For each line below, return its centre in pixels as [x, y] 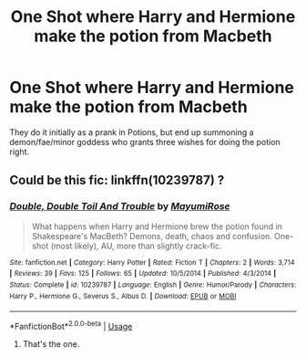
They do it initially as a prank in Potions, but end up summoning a [132, 132]
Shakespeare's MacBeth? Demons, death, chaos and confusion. [152, 236]
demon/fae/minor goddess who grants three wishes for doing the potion [145, 142]
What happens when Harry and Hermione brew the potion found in [157, 226]
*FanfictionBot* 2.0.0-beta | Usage [71, 325]
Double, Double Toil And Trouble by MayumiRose [120, 206]
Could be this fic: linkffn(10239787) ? [117, 180]
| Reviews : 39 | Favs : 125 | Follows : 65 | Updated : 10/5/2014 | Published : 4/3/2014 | [143, 274]
